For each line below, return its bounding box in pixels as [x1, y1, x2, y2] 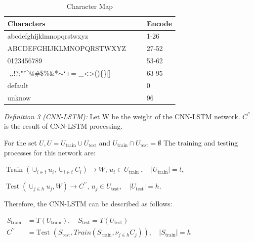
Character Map [67, 1, 113, 11]
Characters [7, 18, 45, 28]
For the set [4, 137, 37, 147]
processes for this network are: [4, 147, 96, 157]
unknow [7, 92, 31, 102]
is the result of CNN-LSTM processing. [4, 121, 123, 131]
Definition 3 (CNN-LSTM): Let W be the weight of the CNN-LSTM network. [4, 111, 240, 121]
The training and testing [163, 137, 238, 147]
